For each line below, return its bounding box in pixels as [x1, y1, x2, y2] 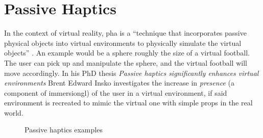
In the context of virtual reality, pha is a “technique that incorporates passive [4, 27, 247, 38]
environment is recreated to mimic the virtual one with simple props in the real [4, 97, 253, 108]
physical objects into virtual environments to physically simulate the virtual [4, 37, 242, 48]
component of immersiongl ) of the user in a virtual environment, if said [4, 87, 227, 98]
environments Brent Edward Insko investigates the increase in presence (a [4, 77, 234, 88]
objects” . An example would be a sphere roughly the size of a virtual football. [4, 47, 250, 58]
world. [4, 107, 23, 118]
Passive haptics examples [25, 124, 103, 135]
